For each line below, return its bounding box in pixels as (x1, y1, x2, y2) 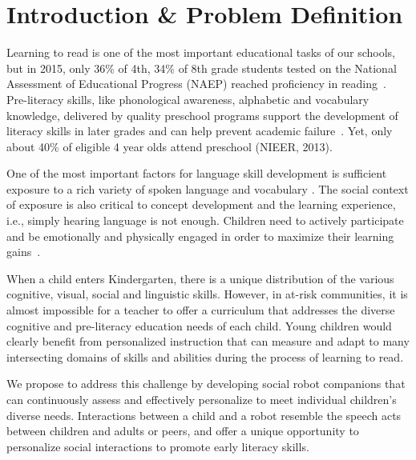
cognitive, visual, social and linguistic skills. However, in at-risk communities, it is (6, 286, 408, 302)
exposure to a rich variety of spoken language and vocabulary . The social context (6, 180, 409, 197)
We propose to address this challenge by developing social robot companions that (6, 375, 406, 392)
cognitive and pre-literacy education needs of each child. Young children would (6, 317, 392, 334)
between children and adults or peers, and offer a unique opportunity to (6, 422, 359, 439)
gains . (6, 243, 41, 260)
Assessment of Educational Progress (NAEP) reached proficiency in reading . (6, 75, 386, 92)
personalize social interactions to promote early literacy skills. (6, 438, 309, 454)
